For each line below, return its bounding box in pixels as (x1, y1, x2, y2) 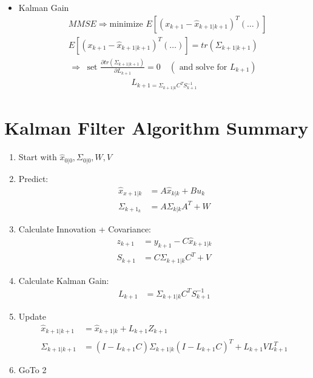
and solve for (179, 62, 227, 72)
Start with (18, 150, 57, 163)
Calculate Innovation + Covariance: (18, 223, 151, 235)
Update (18, 310, 46, 323)
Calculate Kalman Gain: (18, 274, 109, 286)
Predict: (18, 172, 49, 184)
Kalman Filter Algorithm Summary (4, 115, 309, 140)
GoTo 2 (18, 363, 47, 376)
